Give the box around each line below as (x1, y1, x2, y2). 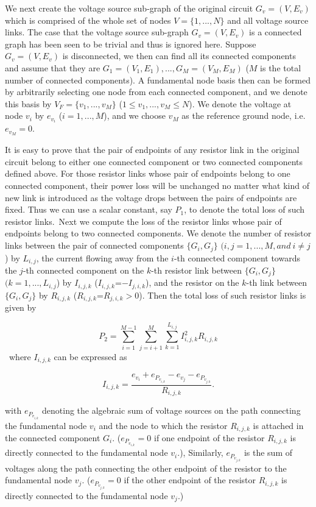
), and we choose (104, 109, 166, 122)
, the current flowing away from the (36, 251, 169, 264)
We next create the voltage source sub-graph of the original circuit (5, 2, 253, 14)
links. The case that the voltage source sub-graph (5, 26, 189, 38)
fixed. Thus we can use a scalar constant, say (5, 203, 172, 216)
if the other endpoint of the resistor (124, 473, 256, 486)
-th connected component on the (23, 263, 144, 276)
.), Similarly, (177, 446, 223, 459)
